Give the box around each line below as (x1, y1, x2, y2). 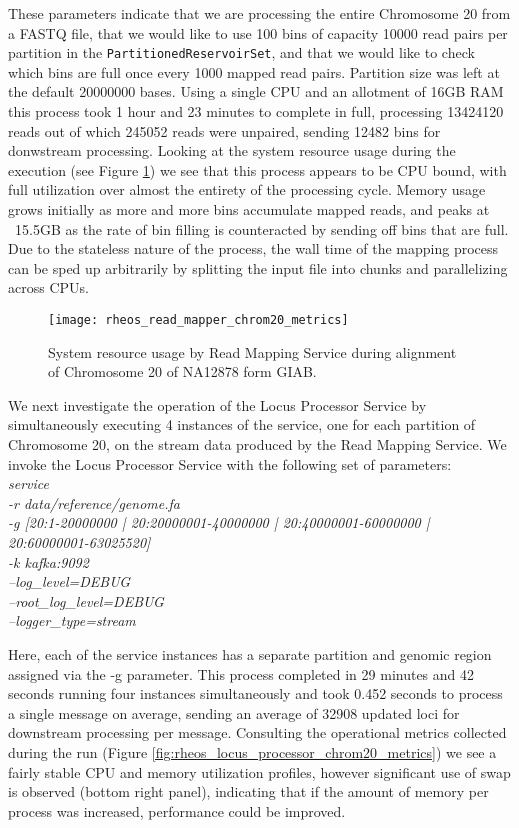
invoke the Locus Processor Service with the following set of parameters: (8, 453, 452, 474)
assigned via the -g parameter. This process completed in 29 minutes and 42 (8, 663, 475, 684)
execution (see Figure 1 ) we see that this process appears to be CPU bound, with (8, 159, 507, 180)
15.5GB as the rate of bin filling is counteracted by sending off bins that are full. (14, 218, 509, 239)
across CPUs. (8, 277, 89, 298)
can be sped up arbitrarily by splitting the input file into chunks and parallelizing (8, 257, 508, 278)
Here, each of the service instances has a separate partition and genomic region (8, 643, 492, 664)
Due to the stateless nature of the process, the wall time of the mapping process (8, 238, 499, 259)
